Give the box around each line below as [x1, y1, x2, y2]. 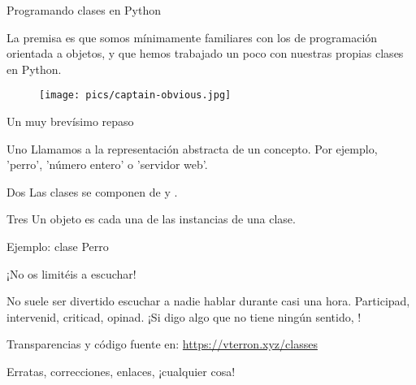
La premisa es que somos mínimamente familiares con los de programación [6, 28, 378, 45]
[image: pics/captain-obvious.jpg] [39, 89, 232, 102]
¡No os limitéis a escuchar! [6, 265, 136, 282]
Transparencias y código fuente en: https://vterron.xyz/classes [6, 335, 318, 353]
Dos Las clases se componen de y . [6, 183, 178, 200]
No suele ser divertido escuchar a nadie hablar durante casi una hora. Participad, [6, 292, 410, 309]
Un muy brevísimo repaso [6, 113, 134, 130]
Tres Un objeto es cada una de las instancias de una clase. [6, 210, 296, 227]
